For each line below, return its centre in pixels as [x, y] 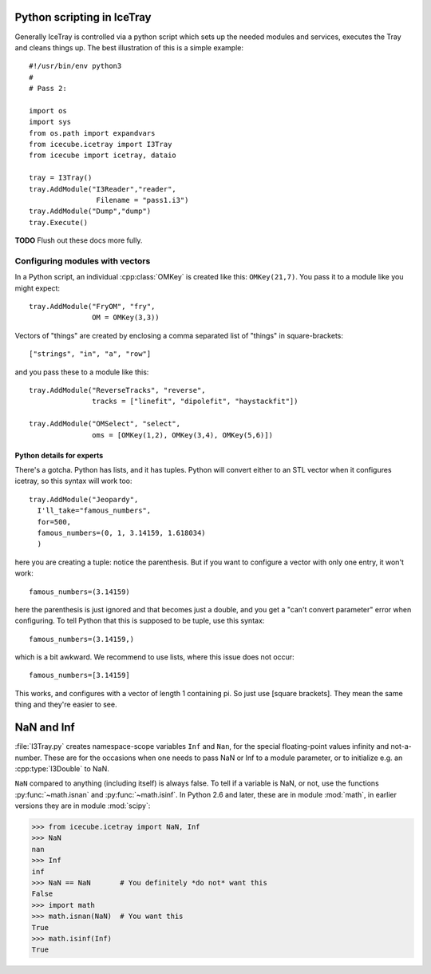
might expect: [37, 288]
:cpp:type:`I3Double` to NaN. [62, 768]
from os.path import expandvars [92, 133]
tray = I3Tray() [61, 178]
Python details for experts [59, 455]
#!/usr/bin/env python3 [75, 66]
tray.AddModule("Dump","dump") [90, 211]
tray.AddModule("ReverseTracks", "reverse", [118, 390]
